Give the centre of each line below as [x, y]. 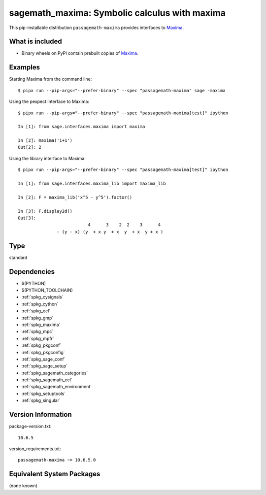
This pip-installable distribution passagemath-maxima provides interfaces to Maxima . [97, 28]
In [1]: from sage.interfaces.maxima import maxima [82, 127]
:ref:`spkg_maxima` [41, 325]
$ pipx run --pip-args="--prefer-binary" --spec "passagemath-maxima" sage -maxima [122, 90]
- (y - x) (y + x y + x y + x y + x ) [110, 232]
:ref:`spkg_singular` [41, 400]
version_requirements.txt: [35, 449]
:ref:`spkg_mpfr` [38, 338]
